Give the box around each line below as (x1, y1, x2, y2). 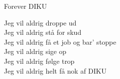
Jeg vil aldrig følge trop (4, 55, 75, 66)
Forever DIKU (4, 1, 47, 11)
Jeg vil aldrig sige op (4, 46, 66, 56)
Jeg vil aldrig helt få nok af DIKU (4, 65, 107, 76)
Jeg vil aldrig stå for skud (4, 27, 82, 37)
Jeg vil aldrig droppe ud (4, 17, 77, 27)
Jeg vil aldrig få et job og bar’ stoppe (4, 36, 117, 47)
